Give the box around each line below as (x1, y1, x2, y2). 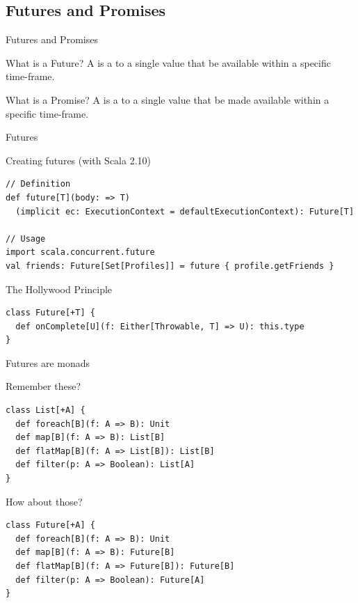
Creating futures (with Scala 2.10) (6, 152, 152, 167)
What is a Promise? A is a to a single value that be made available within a (6, 92, 329, 107)
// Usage (6, 233, 46, 244)
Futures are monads (6, 355, 90, 370)
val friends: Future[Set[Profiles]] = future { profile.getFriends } (6, 260, 334, 271)
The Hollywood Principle (6, 281, 113, 296)
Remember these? (6, 379, 81, 393)
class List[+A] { (6, 405, 86, 416)
